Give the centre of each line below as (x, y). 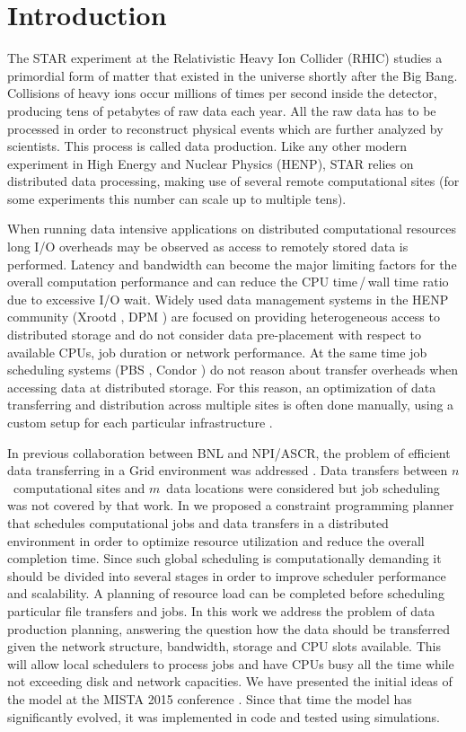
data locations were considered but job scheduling (303, 487)
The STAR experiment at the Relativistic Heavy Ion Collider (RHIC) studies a (225, 58)
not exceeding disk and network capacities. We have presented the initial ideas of (230, 681)
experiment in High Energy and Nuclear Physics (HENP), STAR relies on (211, 163)
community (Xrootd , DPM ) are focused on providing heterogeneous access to (224, 317)
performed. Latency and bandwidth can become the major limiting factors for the (232, 264)
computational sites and (79, 487)
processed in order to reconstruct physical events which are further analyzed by (225, 128)
